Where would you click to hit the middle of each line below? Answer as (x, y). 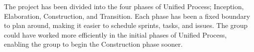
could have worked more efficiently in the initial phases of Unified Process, (115, 34)
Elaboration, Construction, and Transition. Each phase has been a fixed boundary (127, 16)
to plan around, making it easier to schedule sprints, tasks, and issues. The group (126, 25)
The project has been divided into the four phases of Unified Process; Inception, (124, 6)
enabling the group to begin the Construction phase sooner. (93, 44)
